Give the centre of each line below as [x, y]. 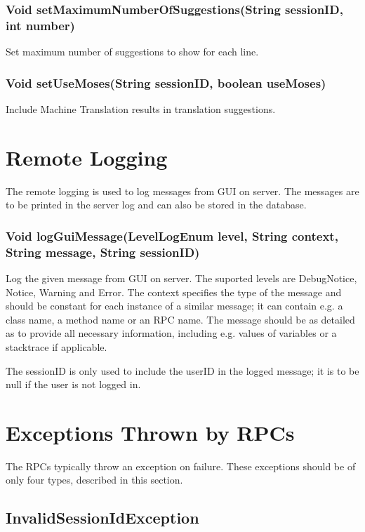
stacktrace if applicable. [57, 346]
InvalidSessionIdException [102, 518]
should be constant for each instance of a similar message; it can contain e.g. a [174, 306]
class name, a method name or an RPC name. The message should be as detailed [180, 319]
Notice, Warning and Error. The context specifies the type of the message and [174, 292]
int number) [40, 25]
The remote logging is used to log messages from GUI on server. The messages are [182, 191]
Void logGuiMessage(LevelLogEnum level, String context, [172, 235]
